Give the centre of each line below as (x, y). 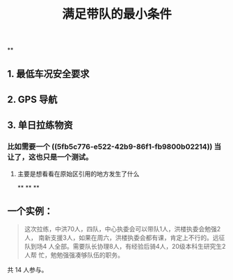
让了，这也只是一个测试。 (50, 157)
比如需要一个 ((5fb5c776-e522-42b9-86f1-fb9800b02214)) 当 (114, 147)
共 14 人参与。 (27, 270)
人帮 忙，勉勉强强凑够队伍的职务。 (74, 255)
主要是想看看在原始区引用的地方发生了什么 (78, 174)
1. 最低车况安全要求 (48, 74)
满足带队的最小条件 (116, 14)
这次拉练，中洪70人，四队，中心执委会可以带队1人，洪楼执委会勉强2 (122, 229)
